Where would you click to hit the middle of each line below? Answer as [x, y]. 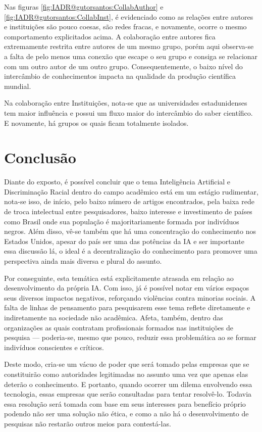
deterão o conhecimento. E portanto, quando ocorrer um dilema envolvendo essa [128, 384]
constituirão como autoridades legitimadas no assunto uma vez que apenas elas [126, 374]
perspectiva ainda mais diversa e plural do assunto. [83, 261]
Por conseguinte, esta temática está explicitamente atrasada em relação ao [119, 278]
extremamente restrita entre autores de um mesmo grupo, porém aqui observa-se [129, 46]
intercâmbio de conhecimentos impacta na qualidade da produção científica [120, 76]
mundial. [18, 86]
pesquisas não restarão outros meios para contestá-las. [88, 423]
